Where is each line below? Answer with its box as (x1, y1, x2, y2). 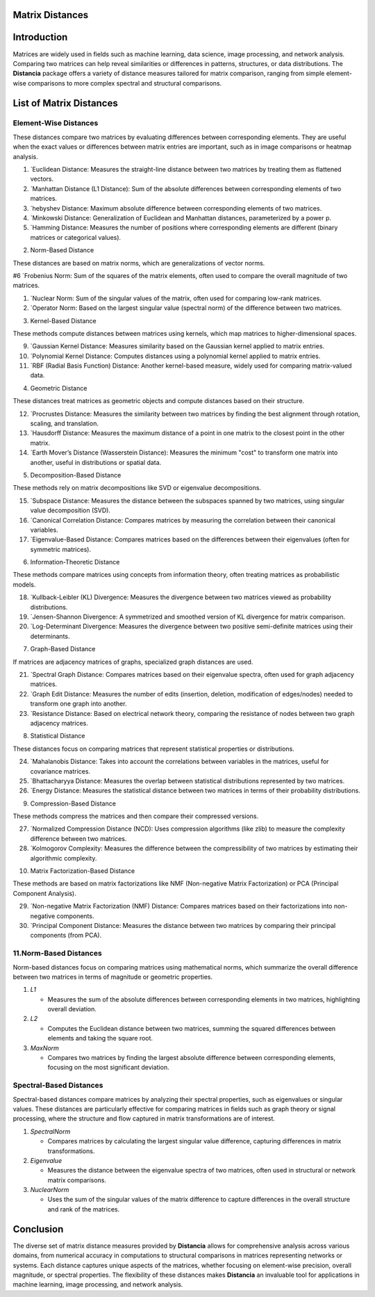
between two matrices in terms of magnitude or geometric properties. (12, 972, 213, 981)
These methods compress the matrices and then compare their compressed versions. (12, 812, 259, 820)
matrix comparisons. (47, 1175, 107, 1184)
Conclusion (12, 1223, 64, 1235)
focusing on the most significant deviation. (47, 1063, 169, 1072)
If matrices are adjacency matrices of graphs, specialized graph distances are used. (12, 658, 253, 666)
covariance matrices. (30, 767, 90, 775)
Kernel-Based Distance (30, 316, 97, 325)
